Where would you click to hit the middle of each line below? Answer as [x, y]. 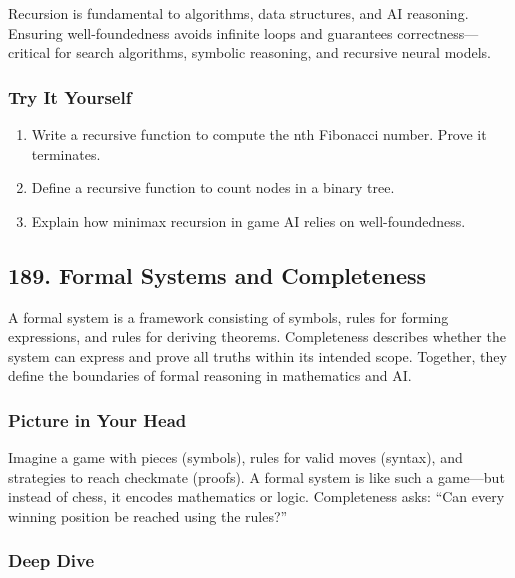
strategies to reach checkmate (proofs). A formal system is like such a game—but [256, 476]
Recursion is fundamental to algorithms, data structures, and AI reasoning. [238, 13]
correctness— [438, 32]
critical [29, 52]
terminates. [66, 153]
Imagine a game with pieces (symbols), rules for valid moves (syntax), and [235, 457]
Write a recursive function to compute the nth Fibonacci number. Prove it [259, 134]
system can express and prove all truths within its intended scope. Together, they [257, 355]
